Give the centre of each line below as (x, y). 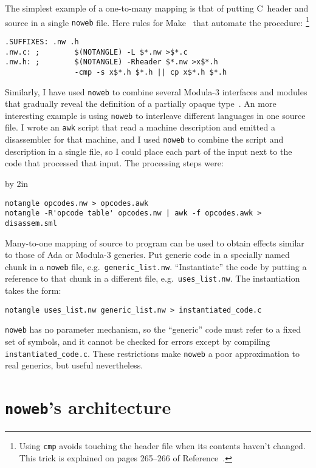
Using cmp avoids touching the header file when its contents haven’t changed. (162, 446)
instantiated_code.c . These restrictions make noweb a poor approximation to (152, 353)
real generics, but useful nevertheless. (74, 365)
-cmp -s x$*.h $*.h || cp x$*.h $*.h (151, 72)
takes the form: (33, 290)
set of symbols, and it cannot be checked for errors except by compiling (138, 341)
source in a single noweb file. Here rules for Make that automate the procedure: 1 (157, 21)
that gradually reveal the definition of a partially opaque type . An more (141, 103)
